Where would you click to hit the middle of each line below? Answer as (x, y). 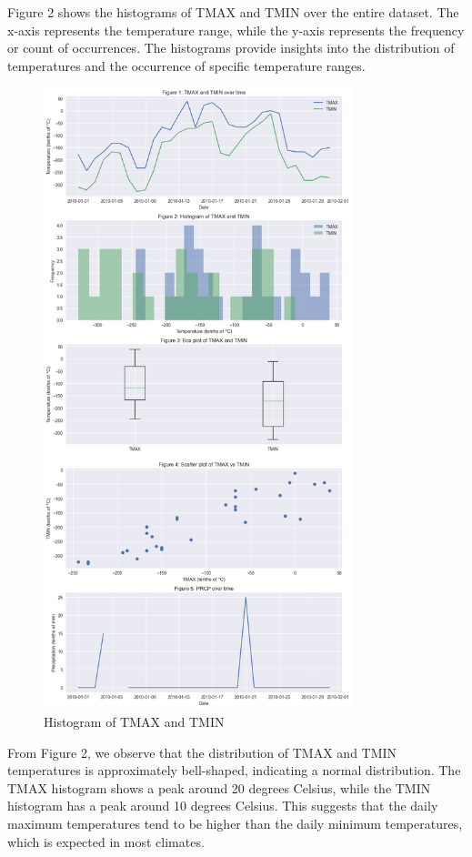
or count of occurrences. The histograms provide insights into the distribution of (231, 48)
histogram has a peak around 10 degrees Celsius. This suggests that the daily (223, 806)
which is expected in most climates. (106, 841)
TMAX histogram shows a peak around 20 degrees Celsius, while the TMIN (219, 787)
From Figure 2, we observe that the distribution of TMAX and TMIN (202, 752)
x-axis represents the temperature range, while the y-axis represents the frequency (236, 30)
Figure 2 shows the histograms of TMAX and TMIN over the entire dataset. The (233, 12)
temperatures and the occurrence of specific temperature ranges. (186, 65)
